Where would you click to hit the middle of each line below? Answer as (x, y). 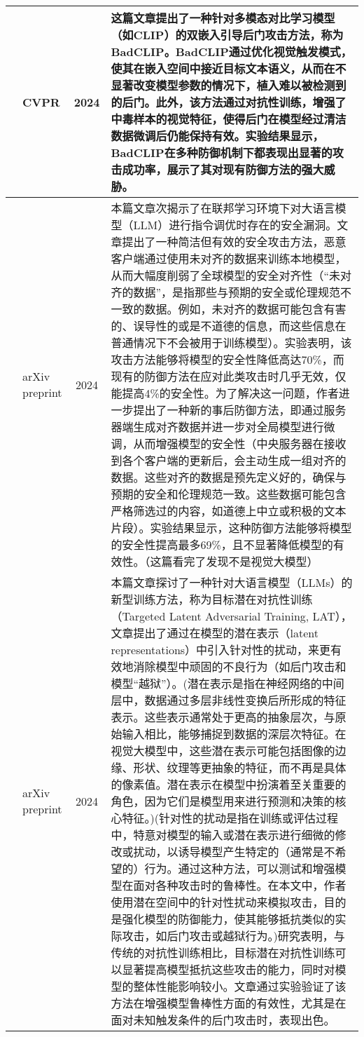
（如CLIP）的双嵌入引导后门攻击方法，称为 (227, 35)
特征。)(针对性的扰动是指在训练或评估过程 (230, 818)
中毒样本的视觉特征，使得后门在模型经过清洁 (229, 119)
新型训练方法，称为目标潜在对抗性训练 (212, 599)
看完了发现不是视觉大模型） (245, 561)
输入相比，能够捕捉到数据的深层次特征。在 (234, 734)
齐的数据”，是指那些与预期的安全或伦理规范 (226, 292)
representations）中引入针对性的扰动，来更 (221, 650)
